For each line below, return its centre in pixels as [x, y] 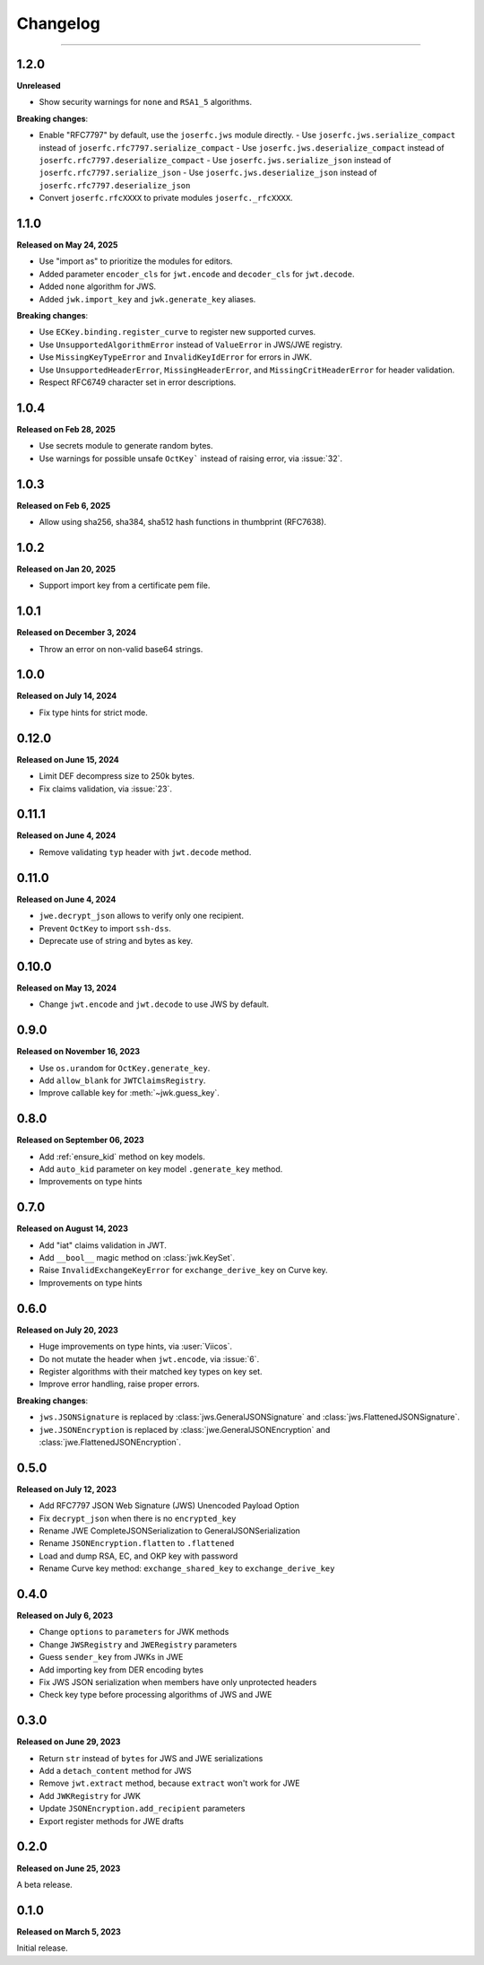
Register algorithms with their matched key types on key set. [151, 1371]
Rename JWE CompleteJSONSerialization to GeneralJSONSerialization [169, 1531]
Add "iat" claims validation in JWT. [103, 1245]
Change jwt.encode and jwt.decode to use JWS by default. [154, 1004]
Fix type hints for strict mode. [93, 712]
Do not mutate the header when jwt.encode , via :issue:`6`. [149, 1358]
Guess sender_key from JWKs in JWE [111, 1657]
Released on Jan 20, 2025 [66, 569]
